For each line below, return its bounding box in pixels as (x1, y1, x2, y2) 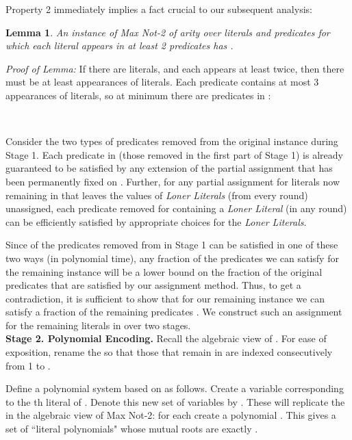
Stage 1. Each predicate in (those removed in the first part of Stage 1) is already (5, 147, 343, 161)
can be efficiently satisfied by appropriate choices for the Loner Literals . (5, 214, 307, 229)
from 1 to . (5, 358, 51, 372)
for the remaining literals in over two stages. (5, 318, 191, 332)
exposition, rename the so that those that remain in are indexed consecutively (5, 345, 333, 359)
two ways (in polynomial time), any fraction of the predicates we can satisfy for (5, 250, 339, 265)
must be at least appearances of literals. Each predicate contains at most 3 (5, 75, 319, 89)
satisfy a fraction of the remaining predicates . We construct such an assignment (5, 305, 342, 319)
